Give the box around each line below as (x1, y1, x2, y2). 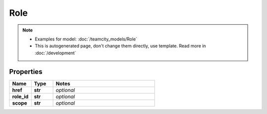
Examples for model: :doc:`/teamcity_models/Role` (35, 36, 137, 42)
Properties (9, 67, 43, 76)
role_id (12, 93, 29, 100)
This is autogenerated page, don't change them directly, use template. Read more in (35, 43, 206, 49)
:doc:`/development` (35, 50, 76, 56)
